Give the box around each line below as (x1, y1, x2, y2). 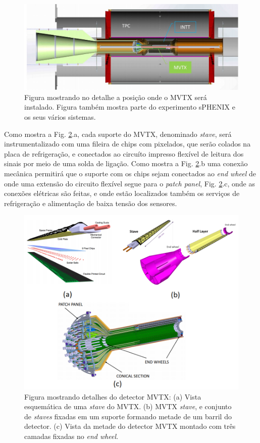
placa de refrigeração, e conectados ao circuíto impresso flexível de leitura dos (4, 148, 244, 159)
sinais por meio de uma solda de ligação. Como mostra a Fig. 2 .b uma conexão (4, 158, 248, 169)
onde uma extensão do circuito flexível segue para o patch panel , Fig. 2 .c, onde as (4, 178, 255, 188)
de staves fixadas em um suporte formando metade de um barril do (24, 411, 232, 421)
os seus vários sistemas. (24, 111, 96, 122)
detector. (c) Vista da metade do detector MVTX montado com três (24, 421, 236, 431)
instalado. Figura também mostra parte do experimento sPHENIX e (24, 102, 235, 112)
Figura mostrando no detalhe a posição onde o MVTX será (24, 91, 207, 102)
